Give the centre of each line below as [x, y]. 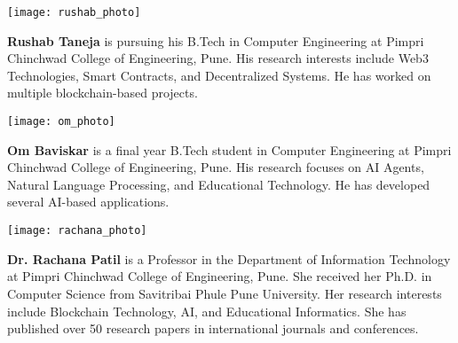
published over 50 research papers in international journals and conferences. [213, 328]
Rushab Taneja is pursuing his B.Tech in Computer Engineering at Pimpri [216, 40]
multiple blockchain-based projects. [103, 93]
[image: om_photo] [61, 122]
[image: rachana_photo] [77, 231]
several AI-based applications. [88, 202]
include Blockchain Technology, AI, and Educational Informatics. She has [207, 311]
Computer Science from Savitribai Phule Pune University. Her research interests [225, 293]
